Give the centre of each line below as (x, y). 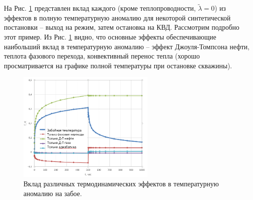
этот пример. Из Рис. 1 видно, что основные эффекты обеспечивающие (110, 37)
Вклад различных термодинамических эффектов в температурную (121, 184)
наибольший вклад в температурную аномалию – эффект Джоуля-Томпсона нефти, (127, 46)
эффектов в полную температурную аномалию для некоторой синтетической (117, 17)
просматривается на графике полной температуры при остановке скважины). (118, 65)
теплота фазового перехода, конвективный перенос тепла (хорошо (102, 56)
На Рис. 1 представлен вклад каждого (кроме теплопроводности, (100, 8)
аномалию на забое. (53, 193)
